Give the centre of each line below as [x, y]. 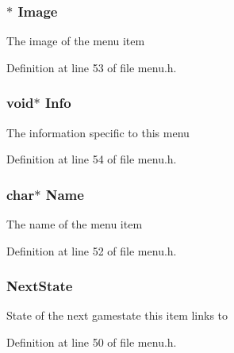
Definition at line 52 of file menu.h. [92, 250]
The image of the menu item [76, 41]
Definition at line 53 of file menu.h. [92, 67]
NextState [40, 286]
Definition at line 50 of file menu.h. [92, 342]
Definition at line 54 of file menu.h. [92, 159]
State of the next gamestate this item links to [117, 315]
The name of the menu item [75, 224]
